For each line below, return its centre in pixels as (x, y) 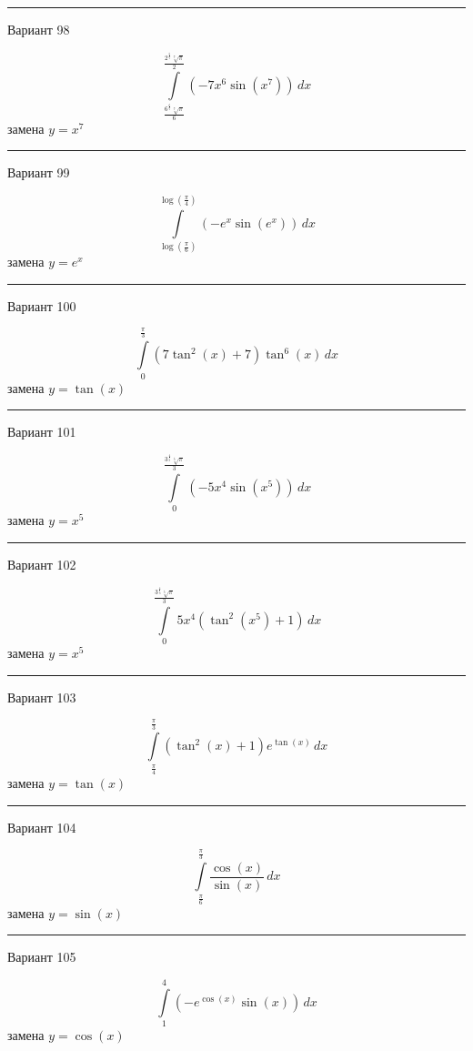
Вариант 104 (42, 827)
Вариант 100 (42, 305)
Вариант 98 (39, 29)
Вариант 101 (42, 432)
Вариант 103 (42, 697)
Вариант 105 (42, 957)
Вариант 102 (42, 564)
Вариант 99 (39, 172)
